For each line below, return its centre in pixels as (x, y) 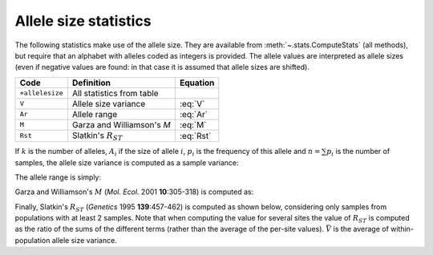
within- (402, 229)
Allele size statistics (83, 21)
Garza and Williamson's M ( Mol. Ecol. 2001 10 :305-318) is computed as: (134, 192)
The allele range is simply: (58, 177)
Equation (197, 83)
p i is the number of (358, 152)
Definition (92, 83)
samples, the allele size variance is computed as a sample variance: (127, 162)
